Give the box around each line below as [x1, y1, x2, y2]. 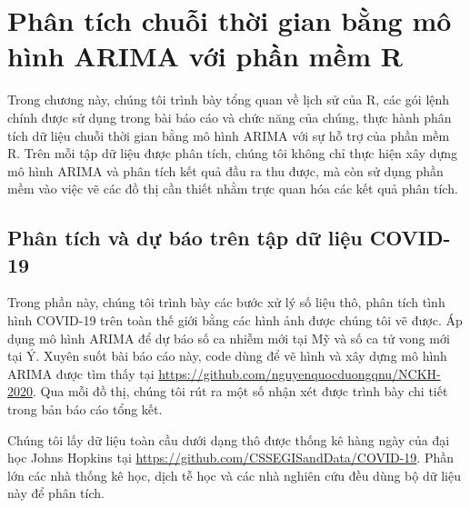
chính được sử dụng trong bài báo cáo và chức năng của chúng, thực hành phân [7, 107, 452, 126]
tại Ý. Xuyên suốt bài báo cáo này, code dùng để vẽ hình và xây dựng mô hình [7, 346, 447, 365]
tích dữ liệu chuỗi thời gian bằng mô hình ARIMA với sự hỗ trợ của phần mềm [7, 125, 450, 144]
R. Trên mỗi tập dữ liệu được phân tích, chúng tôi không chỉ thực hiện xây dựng [7, 144, 457, 163]
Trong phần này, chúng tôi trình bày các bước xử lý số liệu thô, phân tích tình [7, 293, 445, 312]
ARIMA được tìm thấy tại [7, 364, 155, 383]
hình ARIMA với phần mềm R [7, 37, 403, 75]
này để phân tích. [7, 483, 105, 503]
